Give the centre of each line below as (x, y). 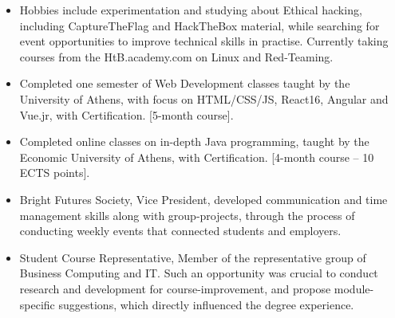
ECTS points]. (55, 173)
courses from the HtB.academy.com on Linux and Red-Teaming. (176, 56)
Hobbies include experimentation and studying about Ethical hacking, (191, 10)
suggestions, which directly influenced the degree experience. (206, 304)
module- (354, 288)
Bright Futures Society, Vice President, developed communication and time (203, 199)
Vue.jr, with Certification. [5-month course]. (126, 114)
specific (37, 304)
